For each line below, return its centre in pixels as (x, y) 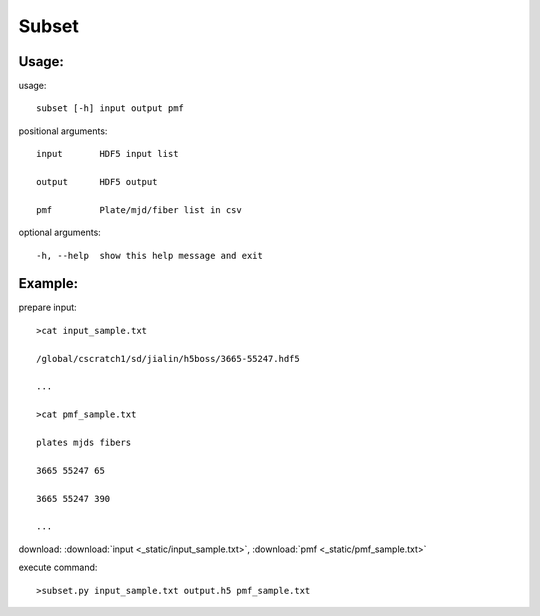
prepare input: (47, 307)
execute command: (58, 567)
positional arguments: (63, 131)
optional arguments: (60, 232)
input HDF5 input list (107, 154)
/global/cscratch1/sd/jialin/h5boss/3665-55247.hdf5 (168, 358)
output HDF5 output (97, 182)
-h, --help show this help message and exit (150, 255)
